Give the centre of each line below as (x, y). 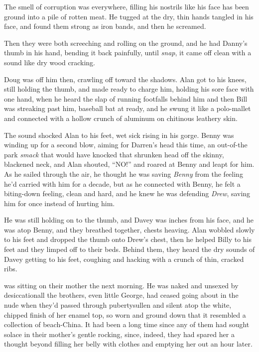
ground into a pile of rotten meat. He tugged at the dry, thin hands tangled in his (129, 16)
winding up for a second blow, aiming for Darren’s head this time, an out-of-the (126, 145)
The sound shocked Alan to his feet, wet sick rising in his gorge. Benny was (119, 135)
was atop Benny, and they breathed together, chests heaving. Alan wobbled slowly (129, 229)
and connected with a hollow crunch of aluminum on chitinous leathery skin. (121, 118)
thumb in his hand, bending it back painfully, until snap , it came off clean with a (128, 53)
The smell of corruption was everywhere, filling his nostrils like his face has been (127, 6)
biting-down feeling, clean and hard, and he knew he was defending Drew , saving (127, 193)
